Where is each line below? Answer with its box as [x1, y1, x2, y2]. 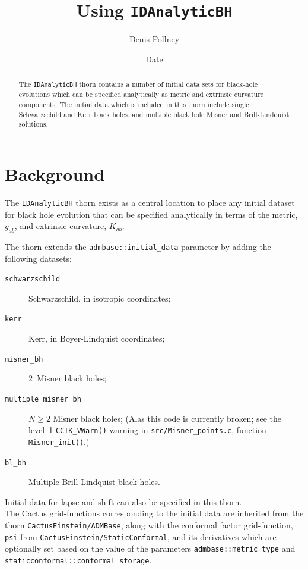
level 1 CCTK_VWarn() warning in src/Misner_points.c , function [28, 424, 266, 436]
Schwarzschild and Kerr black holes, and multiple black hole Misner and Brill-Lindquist [18, 109, 290, 119]
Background [5, 162, 105, 186]
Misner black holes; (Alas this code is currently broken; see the [53, 412, 281, 424]
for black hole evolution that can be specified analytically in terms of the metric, [5, 208, 298, 220]
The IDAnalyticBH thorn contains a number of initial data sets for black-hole [18, 79, 258, 89]
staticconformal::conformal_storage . [5, 553, 152, 566]
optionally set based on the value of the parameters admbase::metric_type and [5, 542, 296, 555]
